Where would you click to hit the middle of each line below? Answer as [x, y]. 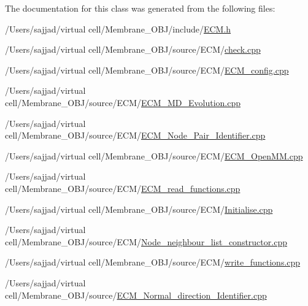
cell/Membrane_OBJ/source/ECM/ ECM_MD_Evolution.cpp [123, 102]
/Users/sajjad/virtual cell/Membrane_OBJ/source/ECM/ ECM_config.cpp [147, 70]
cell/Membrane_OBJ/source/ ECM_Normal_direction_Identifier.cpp [136, 295]
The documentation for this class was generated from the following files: [140, 8]
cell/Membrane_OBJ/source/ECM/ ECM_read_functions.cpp [123, 188]
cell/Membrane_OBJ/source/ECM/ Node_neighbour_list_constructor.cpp [146, 241]
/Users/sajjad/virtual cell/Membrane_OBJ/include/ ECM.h [118, 29]
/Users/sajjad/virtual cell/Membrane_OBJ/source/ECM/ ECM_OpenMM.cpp [154, 155]
